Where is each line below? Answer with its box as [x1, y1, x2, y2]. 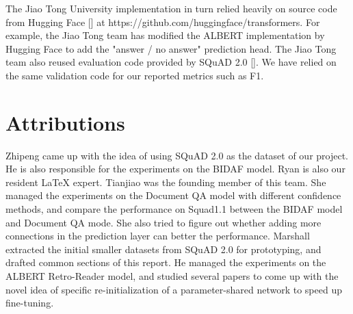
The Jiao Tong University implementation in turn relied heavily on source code [5, 1, 337, 15]
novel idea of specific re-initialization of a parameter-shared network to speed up [5, 282, 342, 296]
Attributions [5, 108, 125, 136]
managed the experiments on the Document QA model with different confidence [5, 188, 341, 202]
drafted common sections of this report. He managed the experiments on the [5, 255, 326, 270]
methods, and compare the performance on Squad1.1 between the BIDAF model [5, 202, 343, 216]
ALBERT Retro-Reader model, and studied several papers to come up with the [5, 269, 339, 283]
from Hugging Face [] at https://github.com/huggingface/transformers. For [5, 14, 320, 29]
